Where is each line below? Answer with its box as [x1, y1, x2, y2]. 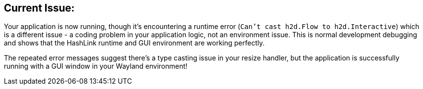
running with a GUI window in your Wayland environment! [4, 62, 187, 71]
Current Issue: [4, 2, 75, 14]
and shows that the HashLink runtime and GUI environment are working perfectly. [4, 39, 265, 47]
